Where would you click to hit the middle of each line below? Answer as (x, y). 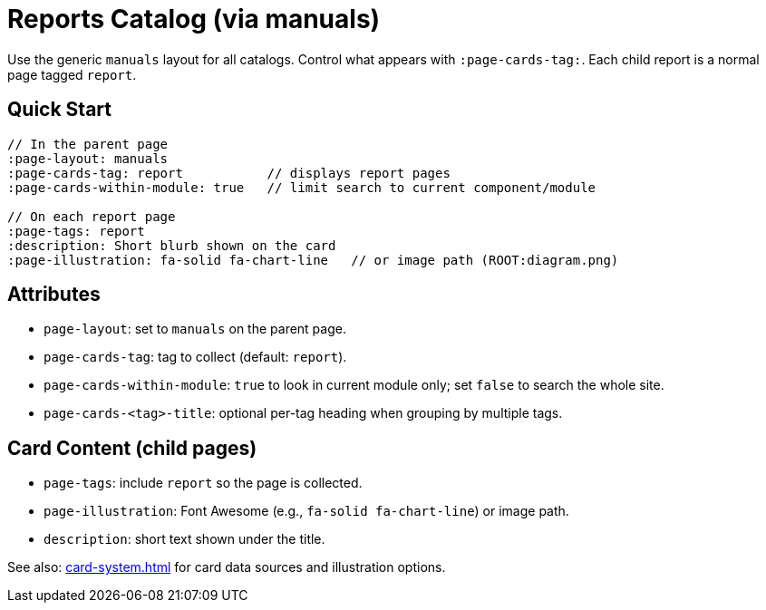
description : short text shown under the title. (184, 539)
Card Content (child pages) (132, 448)
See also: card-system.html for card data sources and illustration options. (227, 567)
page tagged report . (72, 74)
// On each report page (92, 216)
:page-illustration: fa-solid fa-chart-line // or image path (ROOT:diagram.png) (313, 260)
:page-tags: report (76, 231)
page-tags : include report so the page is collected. (203, 483)
